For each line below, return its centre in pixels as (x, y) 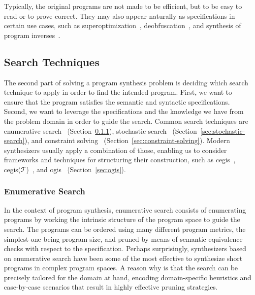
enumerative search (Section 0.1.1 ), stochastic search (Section (101, 130)
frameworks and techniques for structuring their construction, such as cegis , (120, 160)
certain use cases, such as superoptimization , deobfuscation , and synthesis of (123, 25)
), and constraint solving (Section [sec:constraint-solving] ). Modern (127, 140)
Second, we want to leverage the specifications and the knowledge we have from (124, 111)
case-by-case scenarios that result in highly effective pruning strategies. (111, 287)
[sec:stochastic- (223, 130)
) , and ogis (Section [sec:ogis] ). (76, 169)
